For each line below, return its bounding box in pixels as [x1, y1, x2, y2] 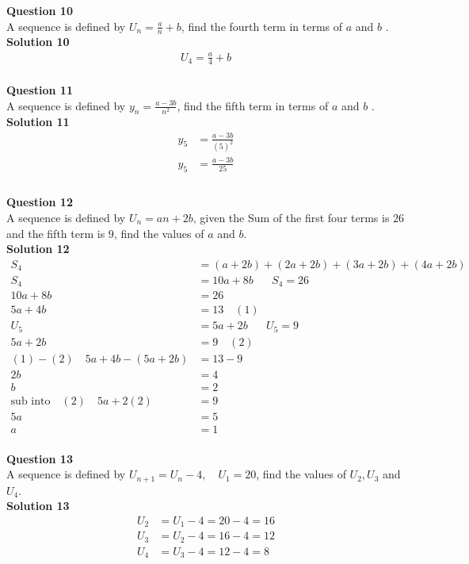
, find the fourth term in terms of [181, 17, 343, 34]
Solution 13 [6, 497, 70, 514]
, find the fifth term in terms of [177, 97, 329, 113]
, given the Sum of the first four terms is [193, 209, 390, 225]
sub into [10, 395, 51, 407]
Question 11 [6, 81, 73, 98]
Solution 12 [6, 240, 70, 257]
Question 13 [6, 450, 73, 466]
